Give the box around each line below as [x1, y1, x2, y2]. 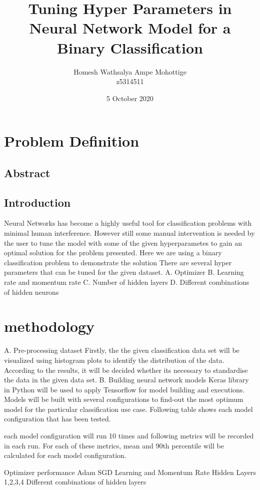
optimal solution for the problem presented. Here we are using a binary [4, 247, 222, 258]
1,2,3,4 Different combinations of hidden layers [4, 476, 146, 487]
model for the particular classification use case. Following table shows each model [4, 403, 253, 414]
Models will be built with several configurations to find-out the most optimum [4, 394, 243, 404]
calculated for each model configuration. [4, 450, 126, 460]
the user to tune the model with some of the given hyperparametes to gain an [4, 237, 242, 248]
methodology [4, 316, 95, 336]
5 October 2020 [106, 93, 153, 103]
